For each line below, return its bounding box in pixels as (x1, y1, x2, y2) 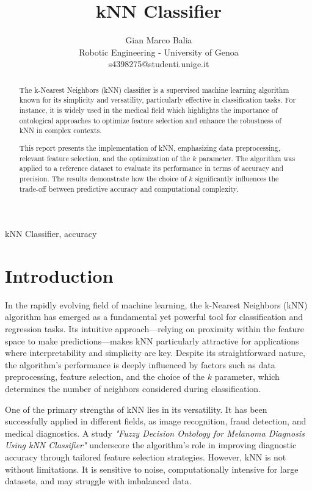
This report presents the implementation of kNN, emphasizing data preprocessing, (19, 142, 281, 153)
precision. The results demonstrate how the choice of (19, 173, 187, 183)
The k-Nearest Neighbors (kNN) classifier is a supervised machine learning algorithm (19, 84, 289, 95)
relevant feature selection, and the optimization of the (19, 153, 190, 163)
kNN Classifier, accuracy (5, 227, 97, 240)
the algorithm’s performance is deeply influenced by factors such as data (5, 358, 275, 371)
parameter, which (214, 370, 280, 383)
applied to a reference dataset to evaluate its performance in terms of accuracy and (19, 163, 284, 173)
